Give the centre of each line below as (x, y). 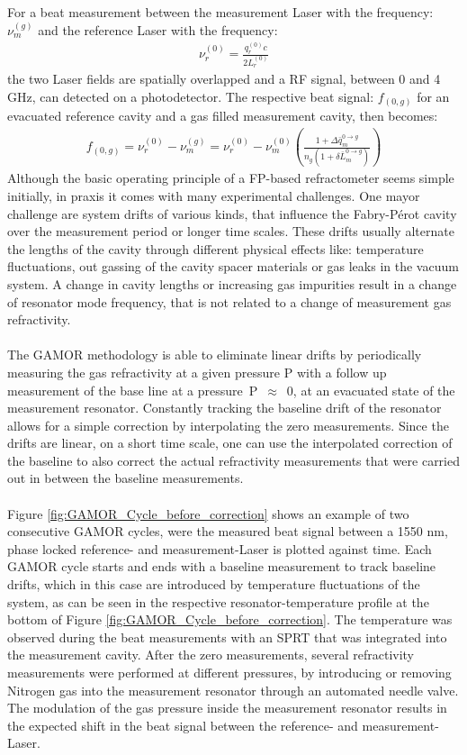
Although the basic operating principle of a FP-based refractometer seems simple (231, 178)
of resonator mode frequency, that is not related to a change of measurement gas (229, 301)
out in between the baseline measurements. (126, 478)
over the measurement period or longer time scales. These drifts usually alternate (231, 231)
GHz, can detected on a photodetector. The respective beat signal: (191, 96)
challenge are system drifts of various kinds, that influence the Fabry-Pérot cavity (232, 213)
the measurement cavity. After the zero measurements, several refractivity (211, 655)
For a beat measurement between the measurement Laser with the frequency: (220, 12)
